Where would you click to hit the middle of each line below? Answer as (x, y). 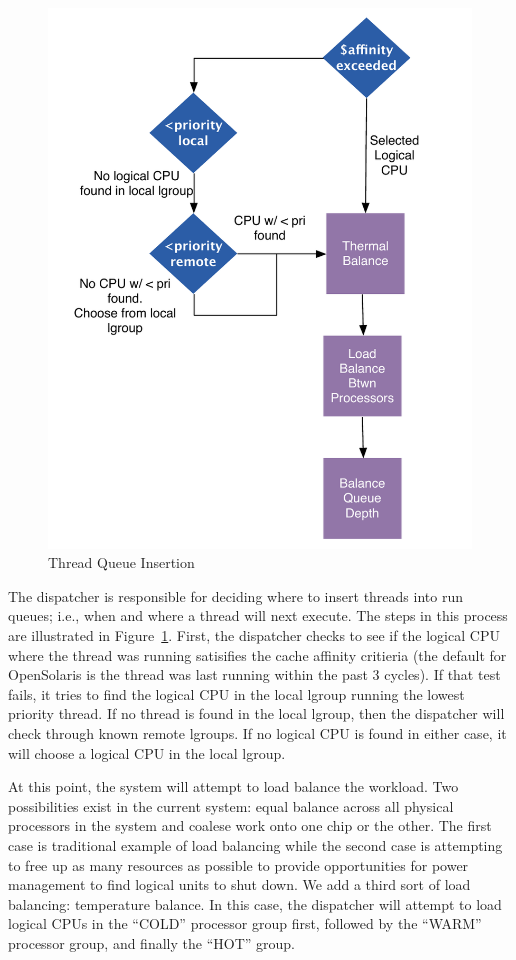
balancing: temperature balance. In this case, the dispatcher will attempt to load (255, 903)
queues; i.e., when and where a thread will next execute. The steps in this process (258, 615)
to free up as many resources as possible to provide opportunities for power (238, 864)
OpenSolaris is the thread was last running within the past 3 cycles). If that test (254, 674)
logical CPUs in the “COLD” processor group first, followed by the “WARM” (245, 923)
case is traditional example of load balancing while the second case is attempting (255, 845)
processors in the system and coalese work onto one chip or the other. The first (250, 825)
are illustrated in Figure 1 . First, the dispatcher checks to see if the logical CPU (254, 635)
